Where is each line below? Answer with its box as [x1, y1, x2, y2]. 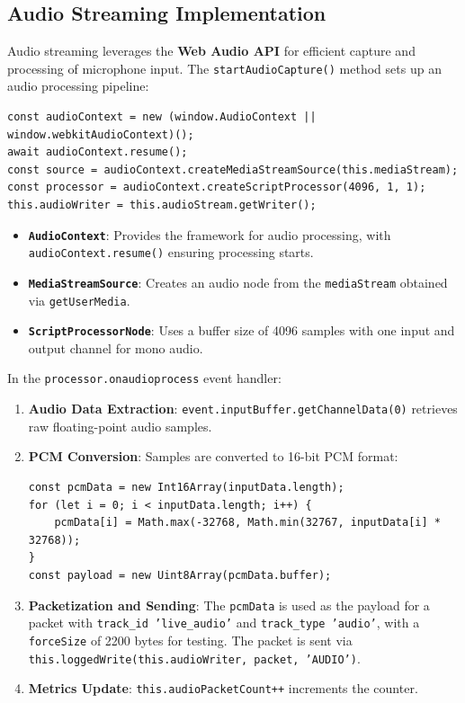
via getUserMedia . [28, 290, 130, 309]
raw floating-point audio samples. [28, 416, 212, 435]
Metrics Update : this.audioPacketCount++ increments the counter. [28, 679, 418, 698]
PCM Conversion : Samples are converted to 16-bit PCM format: [28, 447, 398, 466]
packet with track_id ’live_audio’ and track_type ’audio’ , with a [28, 613, 420, 632]
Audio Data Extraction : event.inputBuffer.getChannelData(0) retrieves [28, 399, 458, 418]
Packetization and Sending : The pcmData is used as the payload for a [28, 595, 430, 614]
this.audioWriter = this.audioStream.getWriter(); [7, 199, 317, 212]
